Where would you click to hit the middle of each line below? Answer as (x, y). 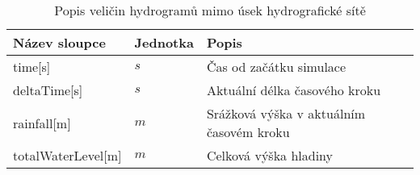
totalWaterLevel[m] (67, 155)
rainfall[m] (42, 123)
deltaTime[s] (48, 90)
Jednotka (164, 42)
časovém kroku (248, 132)
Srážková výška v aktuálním (286, 113)
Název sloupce (59, 42)
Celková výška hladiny (270, 155)
